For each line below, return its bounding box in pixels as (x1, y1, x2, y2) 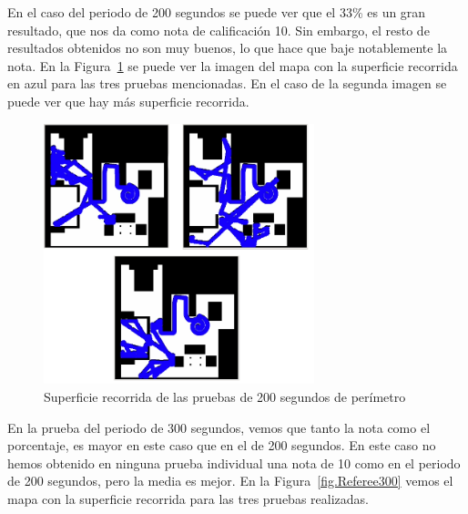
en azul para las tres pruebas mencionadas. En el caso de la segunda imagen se (7, 74, 447, 93)
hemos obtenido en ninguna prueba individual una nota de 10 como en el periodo (7, 453, 461, 472)
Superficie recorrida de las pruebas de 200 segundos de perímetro (44, 386, 406, 406)
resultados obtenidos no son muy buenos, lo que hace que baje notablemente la (7, 38, 448, 57)
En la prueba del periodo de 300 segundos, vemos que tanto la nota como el (7, 417, 431, 437)
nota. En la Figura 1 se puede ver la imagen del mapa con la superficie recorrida (7, 56, 458, 75)
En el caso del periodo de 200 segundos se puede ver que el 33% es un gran (7, 3, 426, 21)
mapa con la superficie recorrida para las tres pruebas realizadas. (7, 488, 369, 508)
